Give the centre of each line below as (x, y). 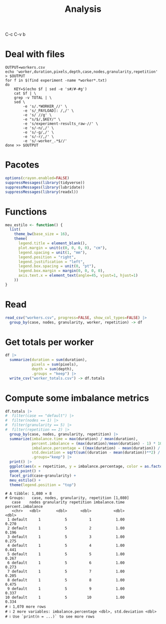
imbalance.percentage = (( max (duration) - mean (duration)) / (96, 448)
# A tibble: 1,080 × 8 (28, 494)
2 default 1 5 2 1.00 (66, 528)
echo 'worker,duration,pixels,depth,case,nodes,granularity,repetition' (82, 72)
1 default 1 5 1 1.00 (66, 520)
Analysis (83, 9)
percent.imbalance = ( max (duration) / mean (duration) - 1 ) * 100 (98, 444)
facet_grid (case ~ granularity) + (43, 476)
